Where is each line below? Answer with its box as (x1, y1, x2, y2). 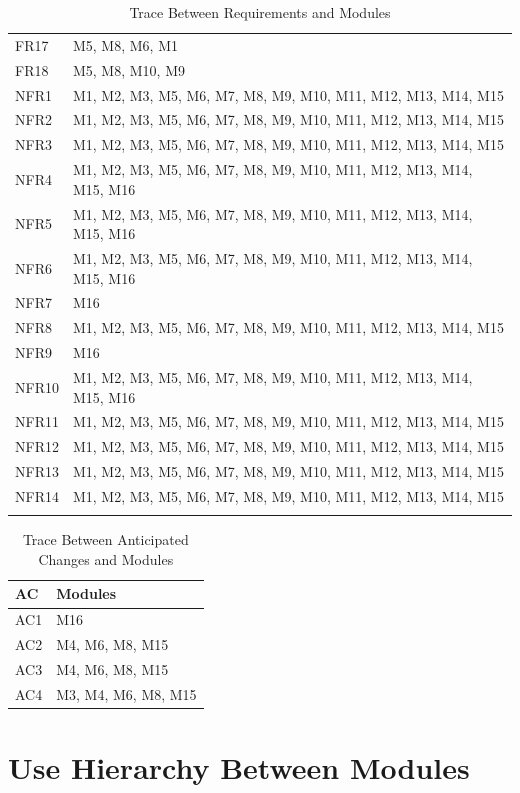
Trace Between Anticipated (22, 529, 189, 550)
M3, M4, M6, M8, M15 (56, 683, 197, 704)
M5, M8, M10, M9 (72, 59, 185, 80)
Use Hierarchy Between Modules (8, 747, 470, 788)
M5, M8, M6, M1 (72, 34, 178, 55)
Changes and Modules (38, 548, 174, 569)
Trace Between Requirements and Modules (129, 2, 391, 22)
